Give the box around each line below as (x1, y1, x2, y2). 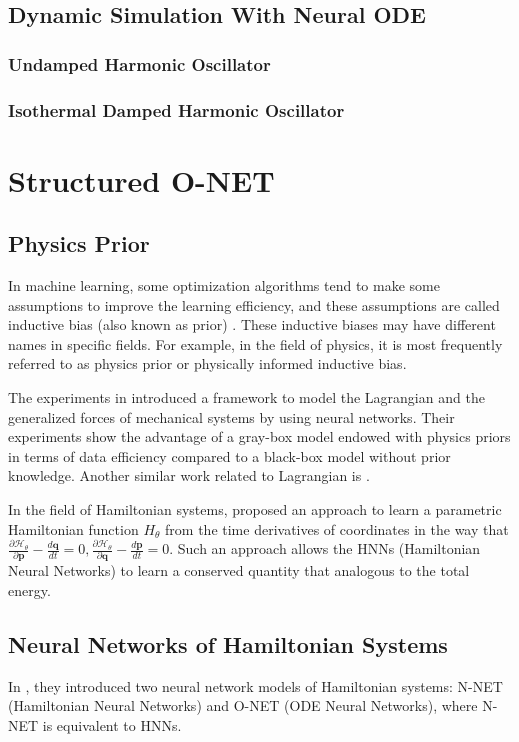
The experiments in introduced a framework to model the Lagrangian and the (8, 387, 485, 408)
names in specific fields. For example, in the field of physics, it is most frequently (8, 333, 503, 354)
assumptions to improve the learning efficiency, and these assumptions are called (8, 294, 500, 315)
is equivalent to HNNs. (42, 715, 182, 736)
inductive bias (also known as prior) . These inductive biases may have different (8, 314, 496, 335)
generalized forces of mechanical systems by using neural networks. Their (8, 406, 455, 427)
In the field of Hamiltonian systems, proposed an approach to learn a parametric (8, 498, 502, 519)
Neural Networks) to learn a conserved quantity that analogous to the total (8, 560, 470, 581)
